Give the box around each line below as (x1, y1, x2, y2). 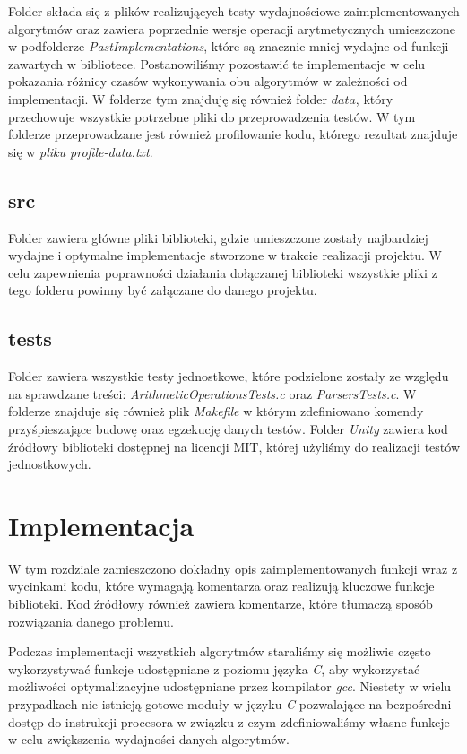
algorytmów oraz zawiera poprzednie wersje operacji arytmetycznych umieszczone (8, 19, 455, 38)
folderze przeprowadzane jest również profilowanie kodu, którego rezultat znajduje (8, 125, 458, 143)
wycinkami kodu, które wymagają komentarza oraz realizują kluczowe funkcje (8, 576, 435, 595)
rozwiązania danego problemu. (8, 611, 174, 630)
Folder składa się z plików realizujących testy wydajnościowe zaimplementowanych (8, 2, 460, 20)
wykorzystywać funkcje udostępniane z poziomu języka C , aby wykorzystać (8, 659, 420, 678)
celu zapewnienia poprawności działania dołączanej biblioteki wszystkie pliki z (8, 263, 437, 282)
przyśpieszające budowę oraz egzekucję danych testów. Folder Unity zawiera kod (8, 419, 448, 438)
